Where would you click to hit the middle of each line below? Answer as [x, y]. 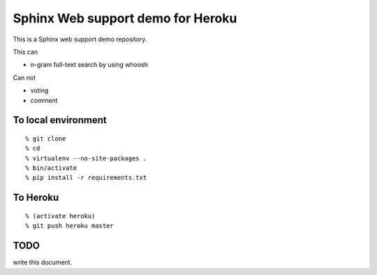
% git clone [46, 139]
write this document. [43, 262]
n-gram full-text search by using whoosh [89, 65]
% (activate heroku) [60, 216]
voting [39, 90]
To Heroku [36, 198]
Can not [24, 78]
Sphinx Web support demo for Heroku [125, 18]
